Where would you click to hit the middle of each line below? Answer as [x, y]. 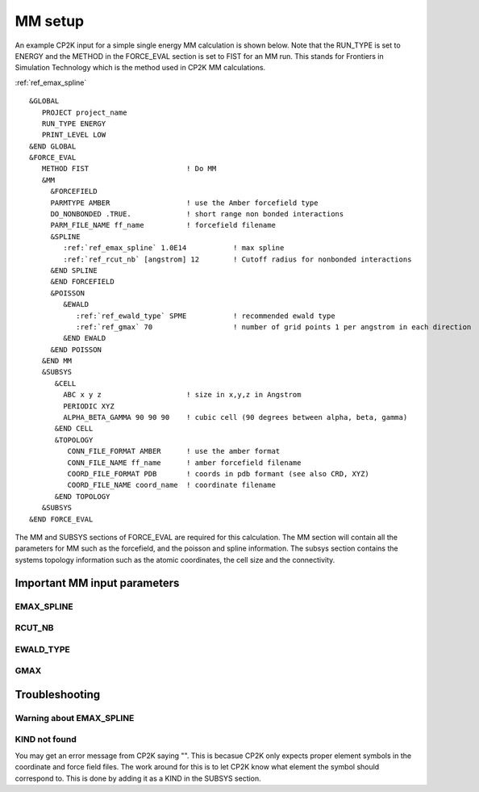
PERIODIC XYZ [89, 406]
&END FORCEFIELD [82, 282]
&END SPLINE [74, 270]
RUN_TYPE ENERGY [74, 124]
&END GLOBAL [53, 146]
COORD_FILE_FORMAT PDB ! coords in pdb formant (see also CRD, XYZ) [219, 474]
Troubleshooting [58, 694]
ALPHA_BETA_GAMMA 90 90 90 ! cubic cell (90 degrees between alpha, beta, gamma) [235, 417]
